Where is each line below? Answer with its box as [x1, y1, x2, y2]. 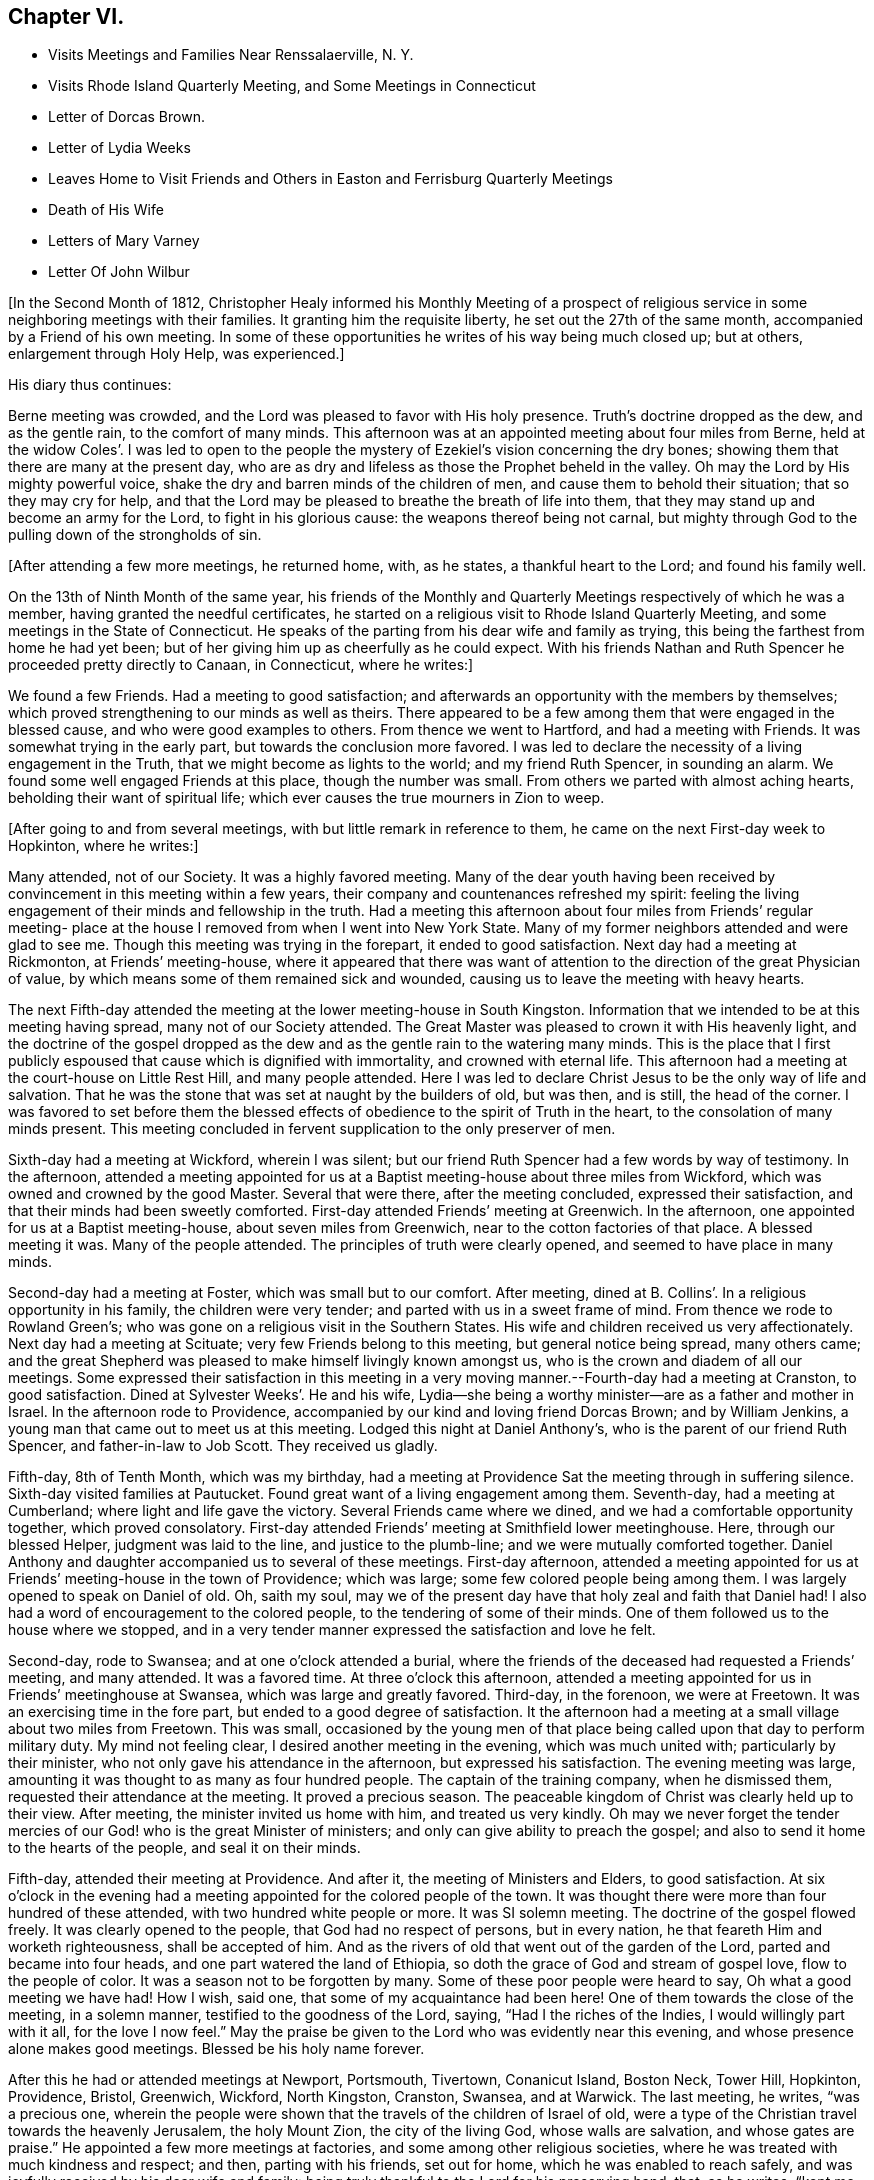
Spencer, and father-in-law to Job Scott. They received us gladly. [8, 1437, 438, 1455]
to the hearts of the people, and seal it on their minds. [8, 1839, 361, 1857]
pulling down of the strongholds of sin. [8, 526, 262, 544]
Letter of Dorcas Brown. [48, 108, 205, 126]
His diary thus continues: [8, 376, 172, 394]
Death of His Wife [48, 201, 164, 219]
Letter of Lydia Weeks [48, 139, 191, 157]
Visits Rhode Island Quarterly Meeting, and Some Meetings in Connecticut [48, 77, 536, 95]
